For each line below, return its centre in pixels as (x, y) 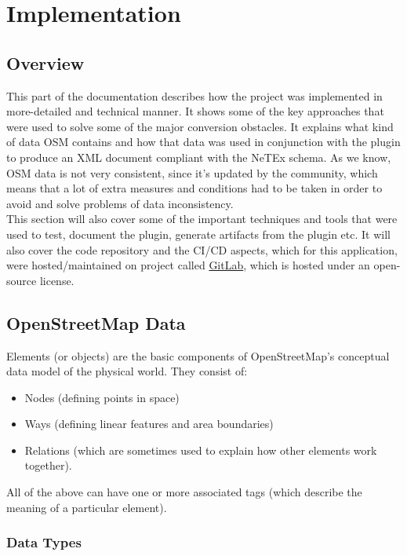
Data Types (44, 542)
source (22, 280)
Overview (45, 62)
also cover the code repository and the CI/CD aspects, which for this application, (202, 249)
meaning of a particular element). (87, 507)
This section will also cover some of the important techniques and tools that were (202, 219)
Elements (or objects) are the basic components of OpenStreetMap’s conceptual (198, 355)
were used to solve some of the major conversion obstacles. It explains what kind (200, 126)
